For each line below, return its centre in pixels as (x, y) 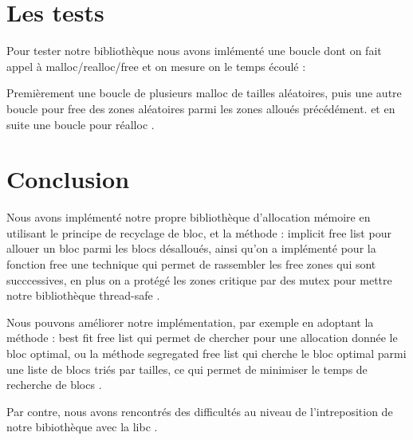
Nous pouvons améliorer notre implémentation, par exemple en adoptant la (190, 322)
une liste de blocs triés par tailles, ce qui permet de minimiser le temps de (187, 369)
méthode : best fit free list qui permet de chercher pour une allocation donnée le (202, 338)
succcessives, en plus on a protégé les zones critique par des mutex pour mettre (199, 279)
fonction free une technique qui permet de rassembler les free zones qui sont (191, 264)
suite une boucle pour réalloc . (81, 124)
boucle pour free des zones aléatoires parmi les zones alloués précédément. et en (201, 108)
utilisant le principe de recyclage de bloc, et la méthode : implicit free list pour (199, 232)
